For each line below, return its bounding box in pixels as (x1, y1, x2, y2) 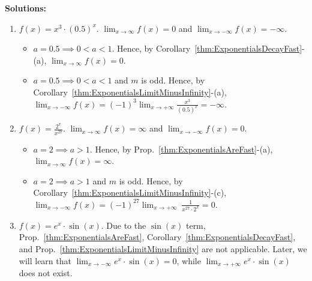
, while (176, 254, 201, 267)
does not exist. (19, 267, 73, 279)
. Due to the (101, 219, 146, 231)
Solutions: (5, 2, 46, 14)
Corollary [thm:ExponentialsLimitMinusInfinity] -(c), (33, 186, 227, 199)
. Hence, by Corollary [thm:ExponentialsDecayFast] (112, 42, 302, 55)
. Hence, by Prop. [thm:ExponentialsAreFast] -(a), (89, 142, 273, 155)
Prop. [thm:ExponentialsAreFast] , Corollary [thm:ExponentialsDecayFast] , (19, 231, 296, 243)
